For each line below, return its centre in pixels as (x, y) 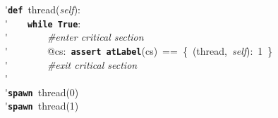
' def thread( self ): (43, 9)
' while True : (43, 23)
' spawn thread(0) (42, 92)
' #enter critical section (74, 37)
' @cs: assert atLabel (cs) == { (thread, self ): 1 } (139, 50)
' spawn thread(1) (42, 106)
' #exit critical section (71, 64)
